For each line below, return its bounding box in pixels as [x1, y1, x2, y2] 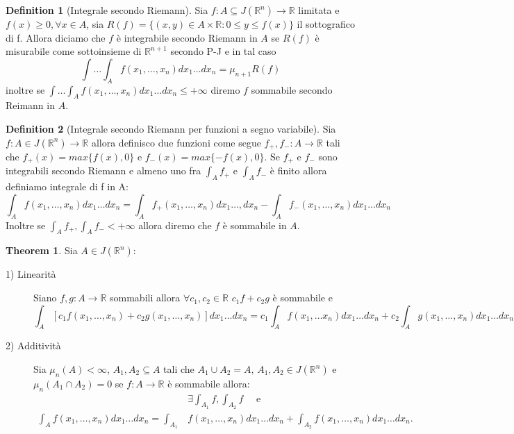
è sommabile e [272, 290, 333, 305]
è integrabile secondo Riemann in [116, 30, 258, 44]
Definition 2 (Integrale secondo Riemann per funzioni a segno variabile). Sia [6, 121, 336, 135]
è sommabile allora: [167, 376, 250, 390]
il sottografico [297, 17, 355, 31]
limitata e [298, 3, 340, 17]
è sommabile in [222, 217, 287, 232]
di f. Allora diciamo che [6, 30, 106, 44]
